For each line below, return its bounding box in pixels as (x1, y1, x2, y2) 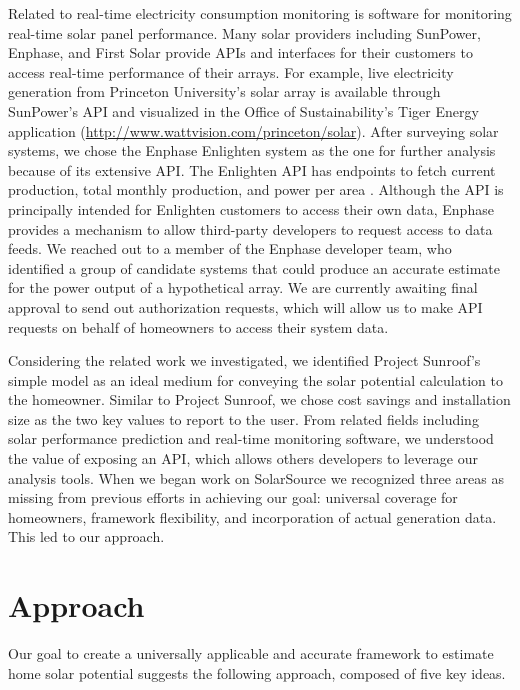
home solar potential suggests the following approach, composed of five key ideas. (8, 662, 506, 683)
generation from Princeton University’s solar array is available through (8, 81, 441, 102)
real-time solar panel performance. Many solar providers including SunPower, (8, 22, 481, 43)
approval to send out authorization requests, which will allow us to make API (8, 296, 483, 317)
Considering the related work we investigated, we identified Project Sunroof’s (8, 350, 481, 371)
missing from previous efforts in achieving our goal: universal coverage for (8, 487, 458, 508)
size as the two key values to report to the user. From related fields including (8, 408, 479, 429)
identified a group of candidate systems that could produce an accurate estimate (8, 257, 500, 278)
